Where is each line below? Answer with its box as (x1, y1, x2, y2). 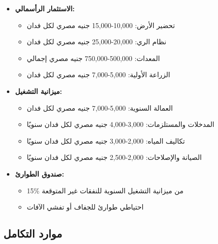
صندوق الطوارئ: (15, 168, 64, 179)
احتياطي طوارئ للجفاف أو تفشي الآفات (27, 202, 144, 212)
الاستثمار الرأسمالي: (15, 3, 75, 13)
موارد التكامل (3, 226, 62, 241)
